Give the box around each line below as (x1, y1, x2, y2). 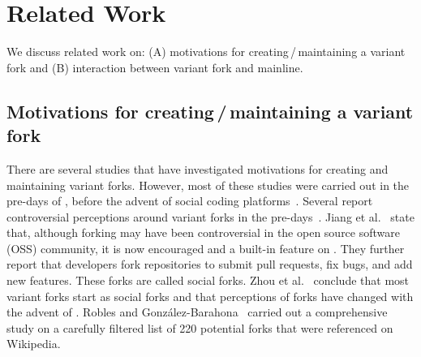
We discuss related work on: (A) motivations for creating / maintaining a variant (6, 43, 406, 60)
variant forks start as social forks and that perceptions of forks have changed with (6, 287, 414, 304)
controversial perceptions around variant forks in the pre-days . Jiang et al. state (6, 208, 415, 225)
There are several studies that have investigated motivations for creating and (6, 160, 389, 177)
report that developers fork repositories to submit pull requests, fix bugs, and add (6, 256, 413, 273)
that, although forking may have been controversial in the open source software (6, 224, 400, 241)
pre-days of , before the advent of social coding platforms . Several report (6, 192, 373, 209)
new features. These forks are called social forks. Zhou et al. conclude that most (6, 272, 410, 289)
